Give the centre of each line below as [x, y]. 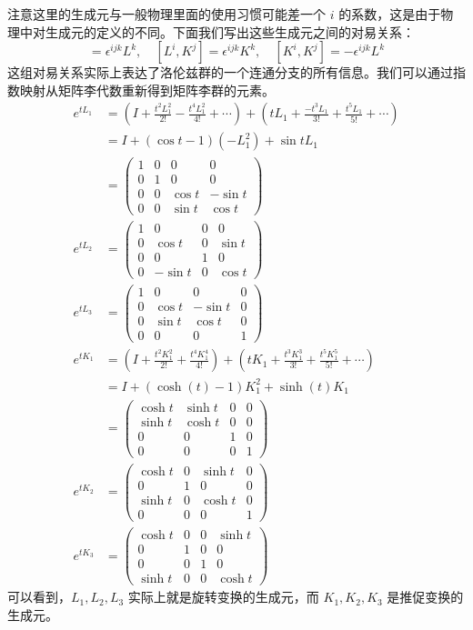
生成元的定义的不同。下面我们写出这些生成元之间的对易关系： [230, 31]
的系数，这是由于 [390, 14]
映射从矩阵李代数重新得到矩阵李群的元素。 [147, 90]
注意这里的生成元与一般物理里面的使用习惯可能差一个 [166, 14]
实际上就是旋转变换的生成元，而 [223, 597]
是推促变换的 [425, 597]
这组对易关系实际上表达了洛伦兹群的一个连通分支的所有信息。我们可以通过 [230, 72]
